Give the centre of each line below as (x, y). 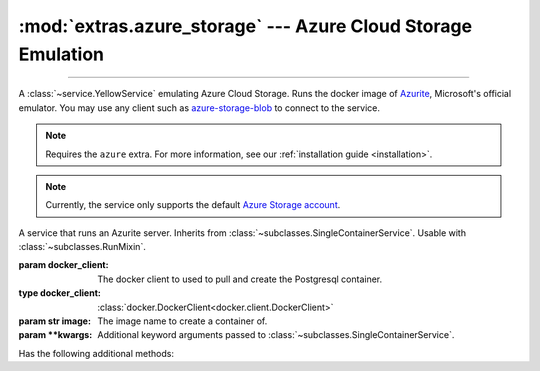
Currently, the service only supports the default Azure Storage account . (193, 205)
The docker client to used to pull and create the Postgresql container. (240, 279)
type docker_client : (60, 293)
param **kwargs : (55, 335)
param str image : (55, 321)
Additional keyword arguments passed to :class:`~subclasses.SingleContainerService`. (276, 335)
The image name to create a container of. (182, 321)
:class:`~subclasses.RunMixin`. (82, 247)
